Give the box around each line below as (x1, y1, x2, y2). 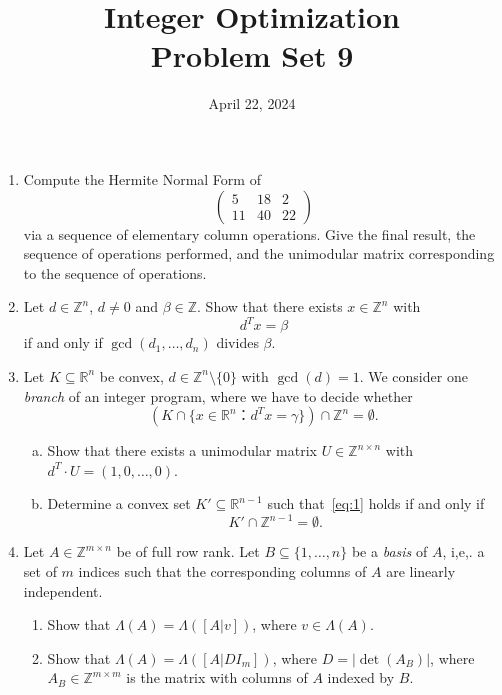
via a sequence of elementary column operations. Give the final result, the (23, 223, 476, 244)
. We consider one (359, 365, 468, 386)
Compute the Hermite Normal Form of (23, 168, 261, 189)
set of (23, 561, 57, 582)
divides (216, 332, 259, 353)
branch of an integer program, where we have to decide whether (23, 385, 413, 406)
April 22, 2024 (208, 93, 296, 114)
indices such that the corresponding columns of (78, 561, 367, 582)
